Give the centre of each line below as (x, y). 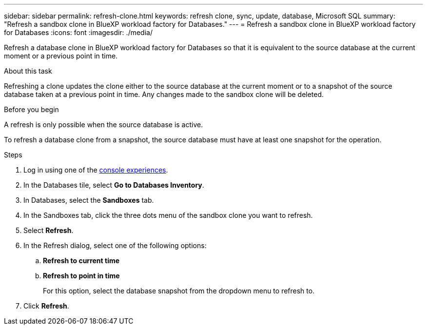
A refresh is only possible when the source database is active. (104, 125)
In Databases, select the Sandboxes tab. (89, 200)
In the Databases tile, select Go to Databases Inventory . (114, 185)
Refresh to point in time (81, 276)
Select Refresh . (49, 230)
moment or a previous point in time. (61, 56)
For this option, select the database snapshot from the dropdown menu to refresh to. (179, 291)
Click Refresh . (46, 306)
